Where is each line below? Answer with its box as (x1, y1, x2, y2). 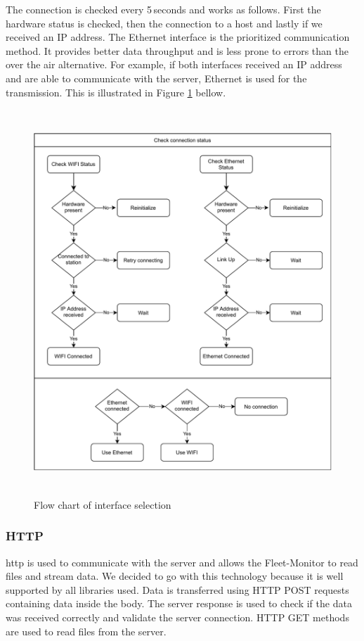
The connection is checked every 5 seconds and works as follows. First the (6, 2, 321, 16)
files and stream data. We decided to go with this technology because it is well (6, 569, 344, 583)
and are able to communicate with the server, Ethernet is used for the (6, 70, 307, 85)
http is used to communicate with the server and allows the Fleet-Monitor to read (6, 554, 358, 569)
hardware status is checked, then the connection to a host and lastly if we (6, 15, 323, 30)
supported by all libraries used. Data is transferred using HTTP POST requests (6, 582, 349, 597)
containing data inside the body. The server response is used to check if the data (6, 596, 352, 611)
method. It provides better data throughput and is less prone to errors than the (6, 43, 349, 58)
